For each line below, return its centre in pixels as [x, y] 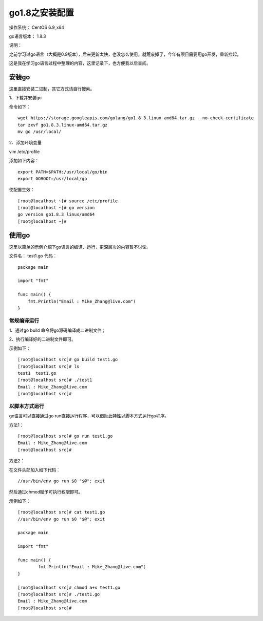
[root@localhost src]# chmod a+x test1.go [69, 587]
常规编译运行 [24, 321]
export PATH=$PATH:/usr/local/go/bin [63, 172]
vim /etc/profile [24, 151]
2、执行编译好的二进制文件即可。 [42, 339]
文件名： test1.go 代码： [33, 256]
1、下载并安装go [25, 98]
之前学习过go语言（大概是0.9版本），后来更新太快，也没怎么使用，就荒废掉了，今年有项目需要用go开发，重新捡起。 [125, 54]
